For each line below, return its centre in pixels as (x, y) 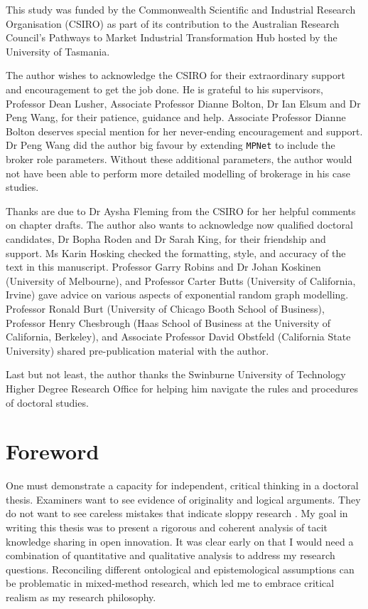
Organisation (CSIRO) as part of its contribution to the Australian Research (173, 23)
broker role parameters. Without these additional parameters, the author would (179, 159)
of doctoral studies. (47, 402)
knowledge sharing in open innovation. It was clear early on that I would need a (180, 541)
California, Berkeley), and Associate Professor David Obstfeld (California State (178, 337)
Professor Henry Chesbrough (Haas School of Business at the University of (168, 322)
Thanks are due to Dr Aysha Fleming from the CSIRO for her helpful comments (181, 210)
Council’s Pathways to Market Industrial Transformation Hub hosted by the (172, 37)
